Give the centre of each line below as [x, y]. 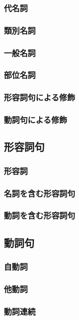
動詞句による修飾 [36, 120]
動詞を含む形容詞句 [40, 215]
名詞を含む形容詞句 [40, 193]
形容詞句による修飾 [39, 97]
